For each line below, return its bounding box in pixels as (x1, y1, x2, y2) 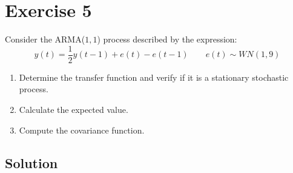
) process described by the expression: (97, 33, 237, 46)
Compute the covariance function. (19, 123, 145, 136)
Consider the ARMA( (5, 33, 85, 46)
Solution (5, 153, 58, 172)
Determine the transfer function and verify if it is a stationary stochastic (19, 70, 289, 83)
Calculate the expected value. (19, 103, 128, 115)
